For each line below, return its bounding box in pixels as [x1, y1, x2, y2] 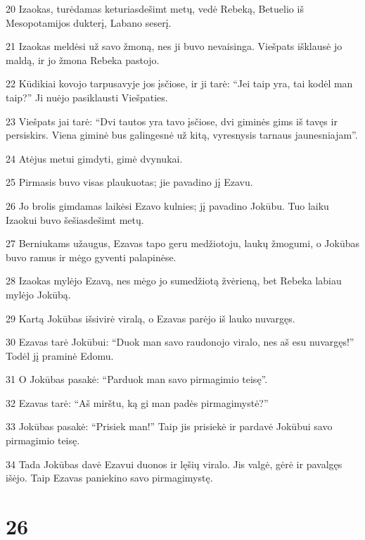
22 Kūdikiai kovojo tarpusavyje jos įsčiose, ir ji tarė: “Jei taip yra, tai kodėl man [6, 76, 353, 91]
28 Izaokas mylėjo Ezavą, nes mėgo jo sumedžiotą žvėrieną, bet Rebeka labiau [6, 273, 342, 288]
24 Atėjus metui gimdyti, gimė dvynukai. [6, 151, 183, 165]
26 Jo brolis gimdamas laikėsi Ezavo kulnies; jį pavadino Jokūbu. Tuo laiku [6, 198, 329, 213]
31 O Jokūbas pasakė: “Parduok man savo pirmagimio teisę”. [6, 372, 268, 387]
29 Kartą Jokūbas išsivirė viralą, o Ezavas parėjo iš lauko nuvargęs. [6, 310, 295, 325]
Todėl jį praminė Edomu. [6, 348, 114, 363]
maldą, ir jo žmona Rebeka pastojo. [6, 52, 160, 67]
